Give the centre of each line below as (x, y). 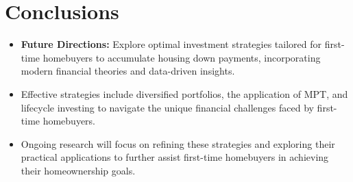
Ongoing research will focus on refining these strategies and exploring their (178, 143)
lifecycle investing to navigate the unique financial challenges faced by (167, 107)
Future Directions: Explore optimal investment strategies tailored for (171, 44)
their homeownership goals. (78, 170)
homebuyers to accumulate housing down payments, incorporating (182, 57)
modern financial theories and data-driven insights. (128, 71)
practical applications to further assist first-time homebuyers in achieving (175, 157)
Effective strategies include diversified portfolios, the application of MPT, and (184, 93)
